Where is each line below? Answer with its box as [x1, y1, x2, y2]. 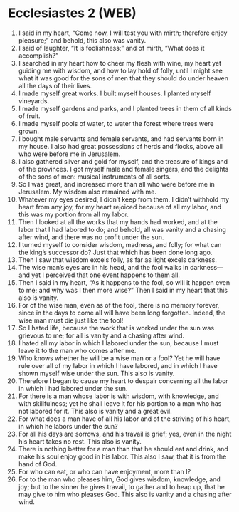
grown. [18, 127, 40, 135]
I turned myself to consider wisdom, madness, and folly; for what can [18, 240, 222, 249]
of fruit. [18, 112, 41, 120]
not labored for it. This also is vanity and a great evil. [18, 407, 173, 415]
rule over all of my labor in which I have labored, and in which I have [18, 361, 218, 370]
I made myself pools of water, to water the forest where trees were [18, 119, 214, 127]
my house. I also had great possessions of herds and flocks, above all [18, 142, 223, 150]
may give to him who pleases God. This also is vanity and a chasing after [18, 490, 232, 498]
